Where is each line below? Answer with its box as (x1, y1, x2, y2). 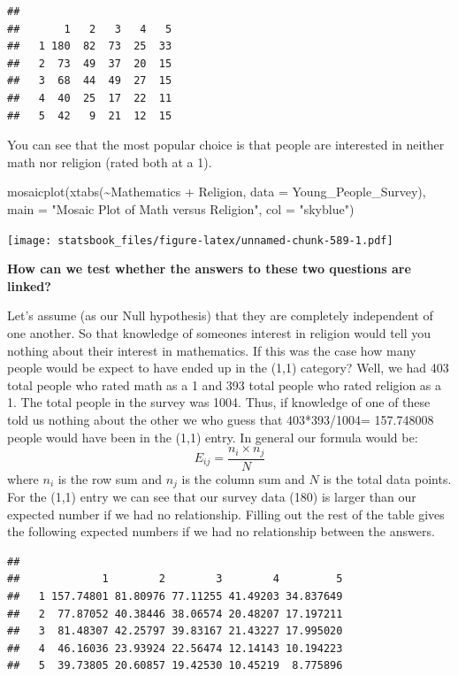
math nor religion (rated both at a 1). (7, 152, 212, 171)
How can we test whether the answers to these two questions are (7, 259, 411, 278)
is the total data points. (323, 469, 452, 488)
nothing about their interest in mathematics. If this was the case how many (7, 341, 416, 359)
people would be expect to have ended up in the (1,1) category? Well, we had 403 (7, 358, 449, 377)
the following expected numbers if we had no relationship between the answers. (7, 522, 435, 541)
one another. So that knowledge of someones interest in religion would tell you (7, 323, 431, 342)
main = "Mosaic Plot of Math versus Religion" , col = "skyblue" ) (7, 199, 355, 218)
